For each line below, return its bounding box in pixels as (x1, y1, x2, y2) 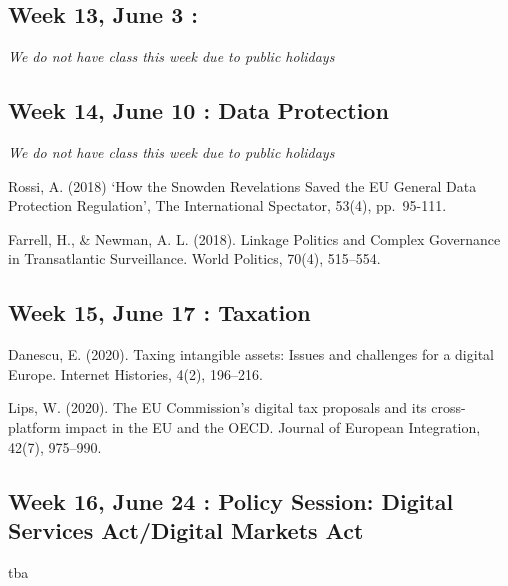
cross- (431, 397, 466, 418)
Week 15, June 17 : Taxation (8, 297, 311, 328)
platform (8, 416, 61, 437)
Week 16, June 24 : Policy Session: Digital (8, 485, 454, 516)
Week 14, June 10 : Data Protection (8, 95, 389, 126)
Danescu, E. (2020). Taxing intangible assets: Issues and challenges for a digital (8, 344, 494, 365)
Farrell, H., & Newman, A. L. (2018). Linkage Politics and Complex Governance (8, 228, 501, 249)
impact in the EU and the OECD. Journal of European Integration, (65, 416, 481, 437)
